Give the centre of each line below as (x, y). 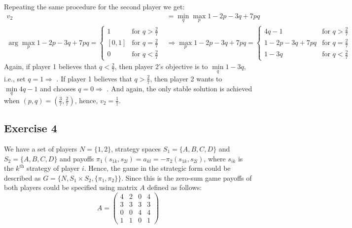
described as (22, 177)
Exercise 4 (31, 128)
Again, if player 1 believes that (51, 66)
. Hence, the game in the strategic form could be (157, 168)
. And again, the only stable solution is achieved (179, 88)
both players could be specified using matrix (71, 187)
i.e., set (15, 78)
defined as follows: (175, 187)
